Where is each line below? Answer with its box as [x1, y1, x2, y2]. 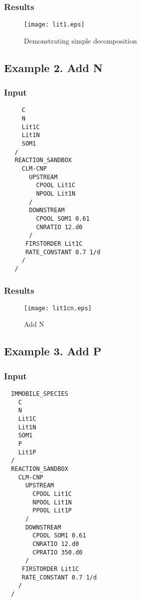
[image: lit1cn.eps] [24, 304, 92, 312]
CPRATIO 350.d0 [32, 548, 83, 556]
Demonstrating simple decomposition [24, 35, 137, 46]
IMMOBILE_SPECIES [11, 390, 68, 398]
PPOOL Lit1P [32, 507, 72, 514]
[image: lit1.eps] [24, 21, 85, 29]
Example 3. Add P [4, 343, 102, 359]
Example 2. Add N [4, 60, 103, 75]
